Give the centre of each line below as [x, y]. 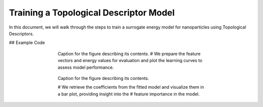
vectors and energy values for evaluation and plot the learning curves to [130, 61]
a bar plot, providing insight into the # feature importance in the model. [129, 94]
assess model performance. [86, 67]
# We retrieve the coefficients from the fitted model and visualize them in [131, 87]
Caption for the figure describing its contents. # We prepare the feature [129, 54]
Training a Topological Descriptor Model [92, 13]
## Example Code [27, 43]
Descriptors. [21, 33]
